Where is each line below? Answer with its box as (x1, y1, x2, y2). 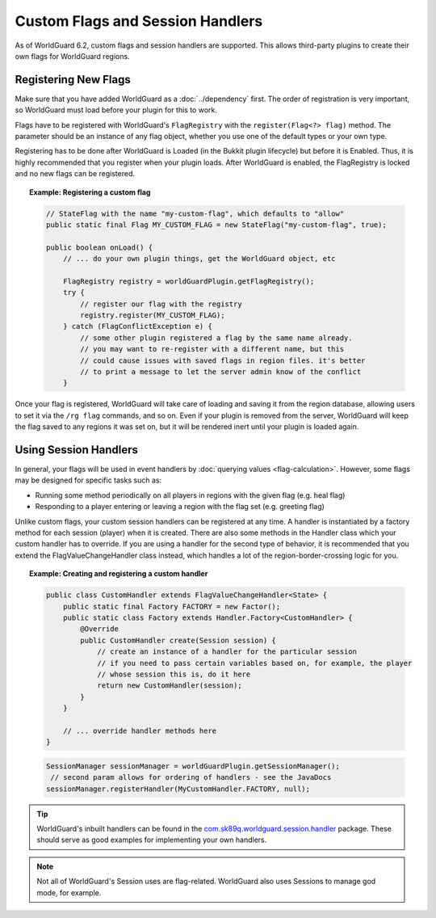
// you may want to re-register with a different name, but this (80, 344, 345, 354)
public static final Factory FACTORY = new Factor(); (63, 602, 281, 611)
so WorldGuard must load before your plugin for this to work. (15, 105, 217, 115)
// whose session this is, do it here (97, 669, 251, 679)
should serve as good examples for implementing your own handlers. (36, 835, 267, 844)
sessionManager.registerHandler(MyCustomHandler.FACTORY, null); (45, 784, 311, 794)
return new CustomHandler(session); (97, 681, 242, 690)
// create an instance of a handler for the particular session (97, 647, 357, 656)
